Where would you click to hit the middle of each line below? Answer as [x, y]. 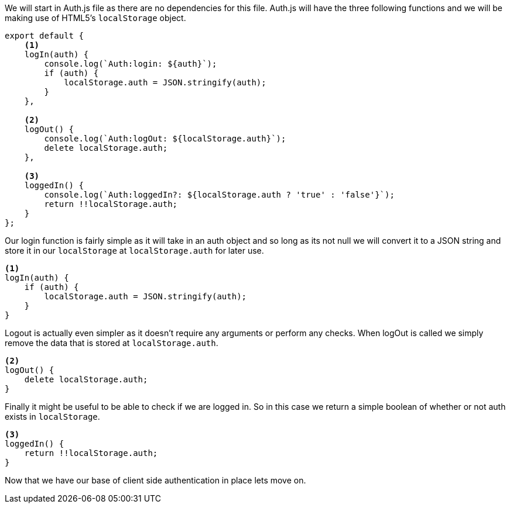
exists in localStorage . [52, 417]
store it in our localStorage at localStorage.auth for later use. [134, 250]
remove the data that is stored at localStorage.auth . [112, 343]
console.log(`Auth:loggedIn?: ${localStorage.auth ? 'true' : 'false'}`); [219, 195]
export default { [44, 36]
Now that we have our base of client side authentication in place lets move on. [155, 480]
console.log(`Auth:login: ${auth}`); [131, 64]
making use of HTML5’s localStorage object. [95, 18]
